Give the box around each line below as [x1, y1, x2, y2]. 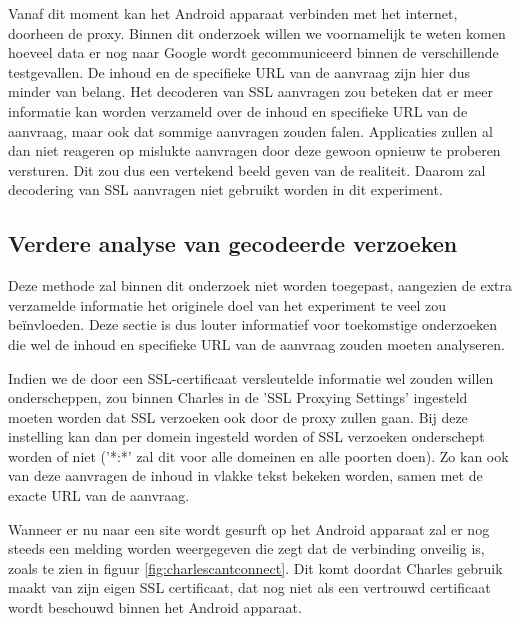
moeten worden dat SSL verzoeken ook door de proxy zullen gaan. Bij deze [8, 406, 468, 427]
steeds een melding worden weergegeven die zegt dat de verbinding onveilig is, [8, 538, 485, 559]
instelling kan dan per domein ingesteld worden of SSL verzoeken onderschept [8, 426, 485, 447]
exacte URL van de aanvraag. [8, 485, 190, 506]
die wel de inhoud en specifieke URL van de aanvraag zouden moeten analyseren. [8, 333, 505, 354]
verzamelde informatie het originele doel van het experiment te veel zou [8, 294, 447, 315]
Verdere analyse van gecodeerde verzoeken [8, 228, 458, 259]
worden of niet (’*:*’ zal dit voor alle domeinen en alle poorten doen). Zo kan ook [8, 445, 509, 466]
